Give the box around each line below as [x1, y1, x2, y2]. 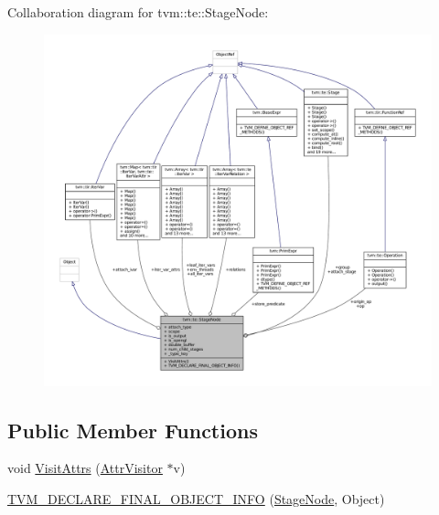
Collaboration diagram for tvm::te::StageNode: [7, 3, 269, 21]
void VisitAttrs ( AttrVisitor [7, 458, 163, 478]
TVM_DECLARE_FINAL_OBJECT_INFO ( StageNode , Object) [7, 489, 385, 509]
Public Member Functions [7, 415, 258, 444]
